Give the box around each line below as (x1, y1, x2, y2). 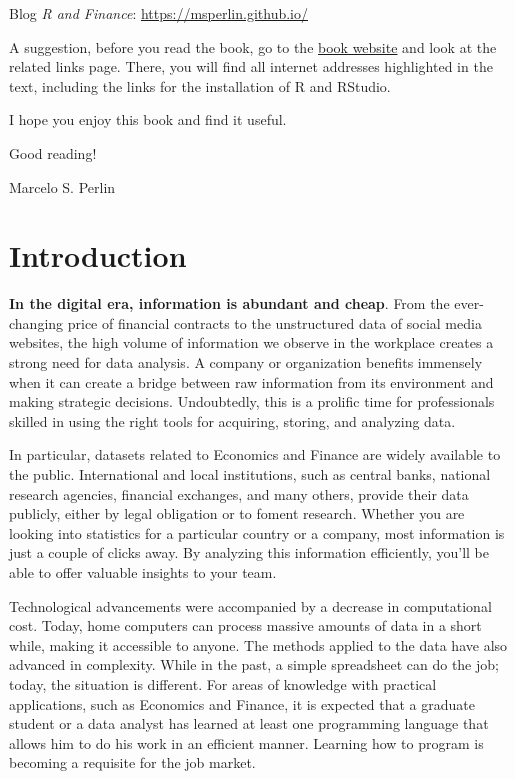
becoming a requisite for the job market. (9, 752, 256, 773)
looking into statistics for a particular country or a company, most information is (9, 522, 505, 543)
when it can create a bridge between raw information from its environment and (9, 371, 494, 392)
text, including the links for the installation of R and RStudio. (9, 75, 391, 96)
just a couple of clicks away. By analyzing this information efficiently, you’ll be (9, 542, 489, 563)
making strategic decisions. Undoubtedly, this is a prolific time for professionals (9, 391, 495, 412)
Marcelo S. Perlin (9, 176, 116, 197)
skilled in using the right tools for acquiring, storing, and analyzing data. (9, 410, 456, 431)
